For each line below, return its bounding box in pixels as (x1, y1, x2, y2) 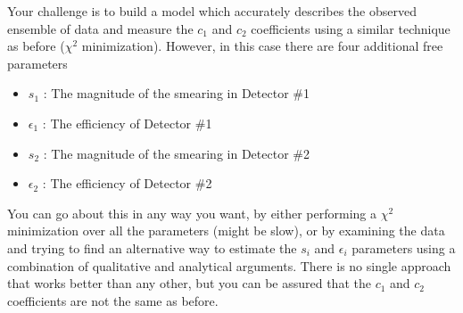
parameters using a (351, 238, 456, 257)
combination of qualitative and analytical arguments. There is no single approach (7, 256, 451, 275)
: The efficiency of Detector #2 (42, 174, 212, 193)
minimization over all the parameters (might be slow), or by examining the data (7, 221, 445, 240)
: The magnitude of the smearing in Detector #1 (43, 84, 310, 103)
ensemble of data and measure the (7, 19, 194, 37)
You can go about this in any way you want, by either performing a (7, 203, 376, 222)
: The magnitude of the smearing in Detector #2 (43, 144, 310, 162)
